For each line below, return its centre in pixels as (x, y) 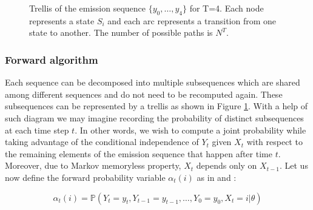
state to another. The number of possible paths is (121, 32)
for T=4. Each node (227, 8)
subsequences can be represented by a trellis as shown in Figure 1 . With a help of (156, 106)
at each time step (37, 130)
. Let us (294, 165)
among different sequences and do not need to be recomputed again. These (144, 94)
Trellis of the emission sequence (88, 8)
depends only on (227, 165)
